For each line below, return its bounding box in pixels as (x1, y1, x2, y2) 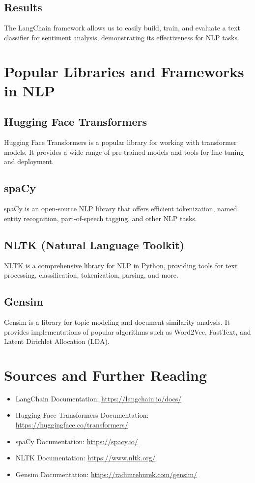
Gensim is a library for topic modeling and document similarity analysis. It (4, 316, 230, 327)
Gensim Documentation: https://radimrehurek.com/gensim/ (15, 469, 198, 479)
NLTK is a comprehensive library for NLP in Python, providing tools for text (4, 260, 238, 270)
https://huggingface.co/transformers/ (15, 420, 128, 430)
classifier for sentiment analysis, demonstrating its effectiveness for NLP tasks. (4, 32, 239, 42)
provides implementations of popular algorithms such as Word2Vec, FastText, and (4, 326, 251, 337)
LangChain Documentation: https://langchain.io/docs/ (15, 393, 182, 403)
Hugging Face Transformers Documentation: (15, 410, 149, 420)
